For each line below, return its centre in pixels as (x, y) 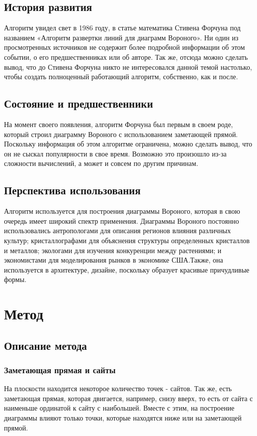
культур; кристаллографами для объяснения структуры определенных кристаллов (127, 240)
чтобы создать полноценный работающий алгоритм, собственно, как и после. (121, 76)
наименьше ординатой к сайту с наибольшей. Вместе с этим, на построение (119, 408)
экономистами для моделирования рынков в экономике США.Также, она (114, 260)
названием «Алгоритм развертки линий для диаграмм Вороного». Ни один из (121, 37)
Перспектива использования (72, 190)
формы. (15, 279)
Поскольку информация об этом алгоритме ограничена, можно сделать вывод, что (128, 144)
